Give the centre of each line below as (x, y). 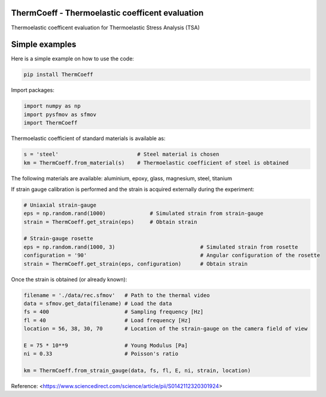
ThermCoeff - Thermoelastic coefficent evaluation (107, 13)
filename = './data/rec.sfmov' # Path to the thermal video (117, 295)
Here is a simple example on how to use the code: (73, 59)
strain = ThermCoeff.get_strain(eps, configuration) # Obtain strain (136, 264)
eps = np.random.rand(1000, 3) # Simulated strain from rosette (161, 247)
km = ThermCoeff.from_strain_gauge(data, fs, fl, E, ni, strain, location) (137, 371)
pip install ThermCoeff (59, 75)
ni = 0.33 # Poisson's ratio (101, 354)
